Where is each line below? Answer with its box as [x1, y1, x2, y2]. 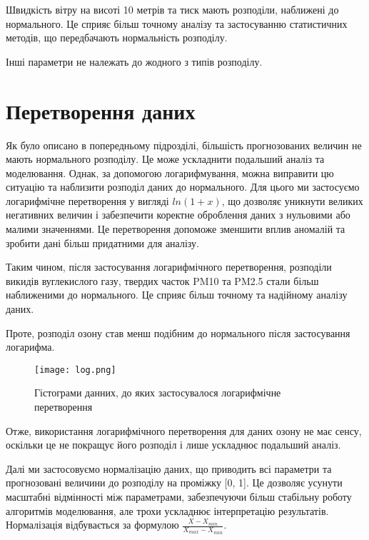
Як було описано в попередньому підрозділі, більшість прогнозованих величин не [6, 137, 362, 152]
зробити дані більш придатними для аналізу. [6, 235, 199, 250]
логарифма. [6, 339, 55, 354]
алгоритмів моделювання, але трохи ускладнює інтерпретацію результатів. [6, 503, 329, 518]
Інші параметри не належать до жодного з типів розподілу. [6, 54, 263, 69]
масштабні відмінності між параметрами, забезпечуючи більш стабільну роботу [6, 489, 352, 504]
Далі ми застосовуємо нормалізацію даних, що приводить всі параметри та [6, 461, 332, 476]
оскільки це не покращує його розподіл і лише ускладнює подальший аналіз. [6, 437, 341, 452]
